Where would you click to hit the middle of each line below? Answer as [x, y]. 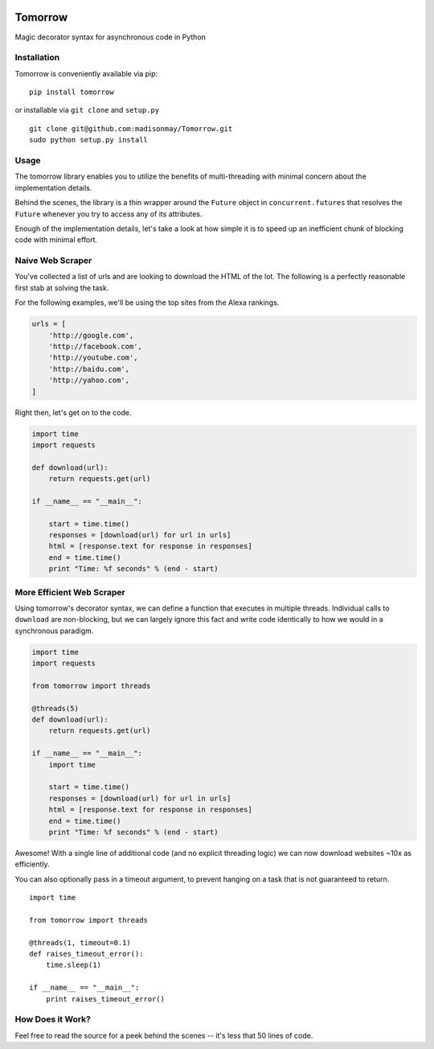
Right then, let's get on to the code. [73, 412]
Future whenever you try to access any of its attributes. [108, 214]
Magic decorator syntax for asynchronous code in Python [111, 37]
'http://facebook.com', [95, 346]
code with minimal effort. [56, 240]
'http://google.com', [91, 335]
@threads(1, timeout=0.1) [80, 942]
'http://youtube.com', [93, 358]
